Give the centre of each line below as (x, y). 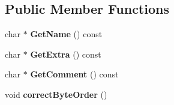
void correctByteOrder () (56, 94)
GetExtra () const (66, 54)
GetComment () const (74, 74)
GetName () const (66, 34)
